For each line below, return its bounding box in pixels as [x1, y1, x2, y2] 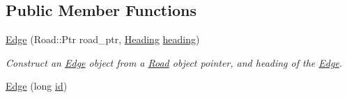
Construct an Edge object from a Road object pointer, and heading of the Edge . [6, 55, 343, 70]
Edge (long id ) [6, 79, 68, 93]
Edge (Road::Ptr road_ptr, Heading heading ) [6, 32, 200, 47]
